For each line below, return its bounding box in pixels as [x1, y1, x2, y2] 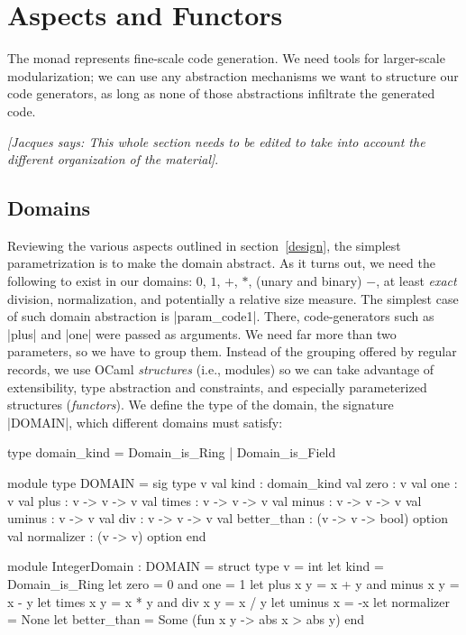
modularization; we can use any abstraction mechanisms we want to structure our [7, 66, 459, 85]
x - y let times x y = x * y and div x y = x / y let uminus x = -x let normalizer [7, 592, 450, 611]
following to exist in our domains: [7, 271, 193, 290]
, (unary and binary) [248, 271, 362, 290]
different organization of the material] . [7, 150, 219, 169]
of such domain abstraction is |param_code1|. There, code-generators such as [7, 307, 434, 326]
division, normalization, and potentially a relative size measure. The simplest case [7, 289, 459, 308]
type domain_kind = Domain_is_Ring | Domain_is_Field [7, 443, 336, 462]
